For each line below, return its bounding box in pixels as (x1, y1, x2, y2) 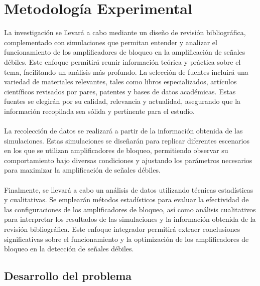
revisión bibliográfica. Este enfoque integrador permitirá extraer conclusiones (4, 224, 240, 234)
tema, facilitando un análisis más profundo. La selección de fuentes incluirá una (4, 66, 248, 77)
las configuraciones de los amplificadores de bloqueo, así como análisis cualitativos (4, 204, 256, 214)
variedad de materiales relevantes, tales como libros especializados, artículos (4, 76, 237, 87)
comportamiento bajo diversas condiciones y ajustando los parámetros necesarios (4, 155, 252, 165)
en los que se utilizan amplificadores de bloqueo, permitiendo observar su (4, 145, 228, 156)
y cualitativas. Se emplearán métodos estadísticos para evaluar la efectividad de (4, 194, 249, 205)
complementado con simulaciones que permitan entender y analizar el (4, 37, 217, 47)
